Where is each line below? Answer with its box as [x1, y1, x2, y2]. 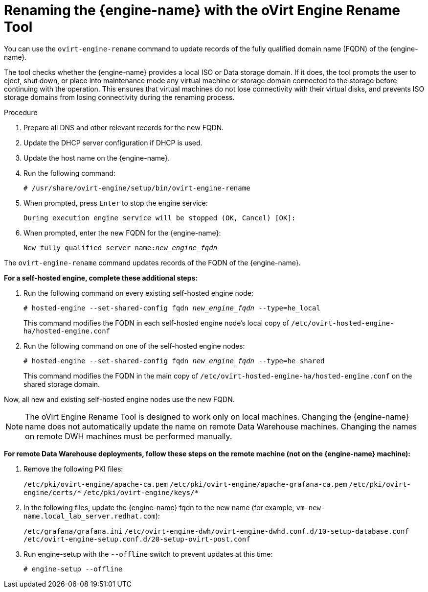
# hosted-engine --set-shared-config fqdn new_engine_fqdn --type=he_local [23, 304, 320, 312]
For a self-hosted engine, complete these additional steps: [4, 273, 198, 282]
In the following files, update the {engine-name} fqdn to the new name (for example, [23, 503, 294, 512]
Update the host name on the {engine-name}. [23, 153, 170, 162]
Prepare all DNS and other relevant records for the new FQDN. [23, 123, 224, 132]
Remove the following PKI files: [23, 464, 123, 473]
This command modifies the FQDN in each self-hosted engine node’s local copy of [23, 318, 290, 327]
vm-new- [296, 503, 325, 512]
